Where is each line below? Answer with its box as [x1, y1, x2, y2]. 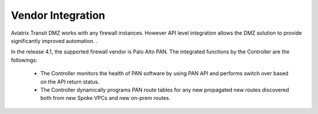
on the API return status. [40, 78, 100, 85]
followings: [11, 56, 38, 63]
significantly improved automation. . [11, 37, 98, 44]
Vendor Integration [11, 9, 105, 22]
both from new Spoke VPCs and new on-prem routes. [40, 95, 171, 102]
